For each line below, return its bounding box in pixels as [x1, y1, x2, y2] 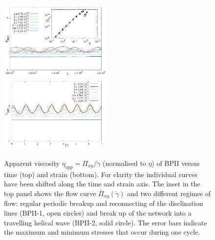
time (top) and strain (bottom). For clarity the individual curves [4, 169, 197, 179]
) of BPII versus [151, 158, 200, 168]
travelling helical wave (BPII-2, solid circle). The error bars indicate [4, 217, 207, 227]
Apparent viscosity [4, 158, 60, 168]
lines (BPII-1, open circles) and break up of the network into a [4, 208, 192, 218]
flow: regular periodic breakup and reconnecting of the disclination [4, 198, 203, 208]
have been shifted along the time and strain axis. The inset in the [4, 179, 200, 189]
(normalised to [103, 158, 146, 168]
